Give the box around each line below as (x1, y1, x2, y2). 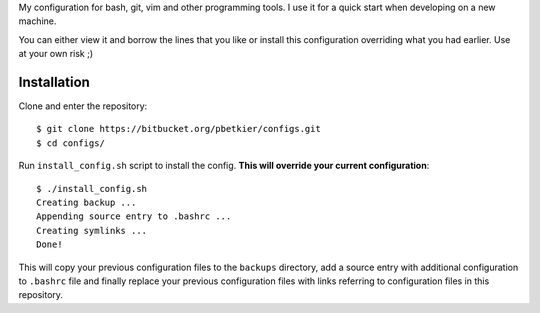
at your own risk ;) (18, 48, 94, 60)
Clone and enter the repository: (18, 100, 148, 112)
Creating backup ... (36, 197, 137, 209)
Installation (18, 73, 90, 90)
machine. (18, 15, 57, 27)
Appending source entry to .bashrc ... (36, 211, 232, 222)
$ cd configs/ (36, 137, 105, 149)
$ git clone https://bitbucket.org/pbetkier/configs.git (36, 123, 322, 135)
